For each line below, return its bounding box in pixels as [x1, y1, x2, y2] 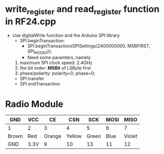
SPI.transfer [19, 76, 44, 81]
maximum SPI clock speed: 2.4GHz [19, 60, 93, 66]
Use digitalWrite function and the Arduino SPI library [12, 32, 120, 38]
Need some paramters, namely [27, 55, 91, 61]
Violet [124, 133, 138, 140]
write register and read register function [5, 3, 160, 16]
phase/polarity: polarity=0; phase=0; [19, 71, 96, 77]
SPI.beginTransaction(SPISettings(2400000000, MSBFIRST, [27, 43, 151, 49]
